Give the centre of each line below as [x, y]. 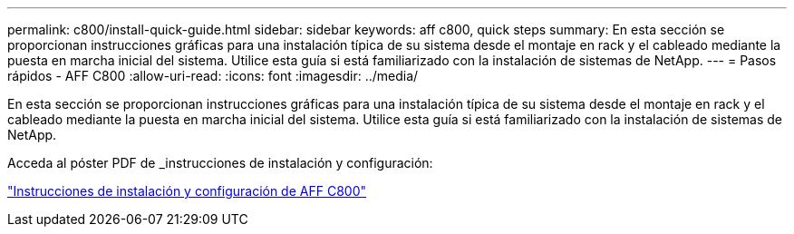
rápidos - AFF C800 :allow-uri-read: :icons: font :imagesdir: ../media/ [213, 76]
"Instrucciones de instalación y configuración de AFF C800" [187, 191]
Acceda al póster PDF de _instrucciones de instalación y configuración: [220, 163]
